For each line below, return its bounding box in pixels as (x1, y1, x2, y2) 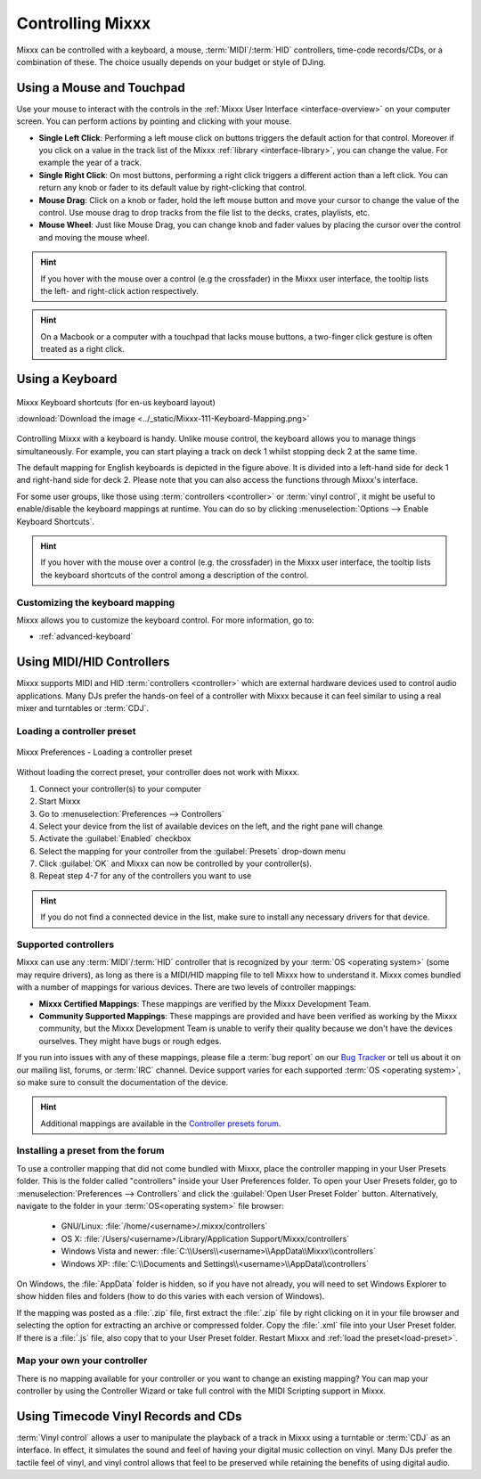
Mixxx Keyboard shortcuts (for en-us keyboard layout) (16, 396, 216, 407)
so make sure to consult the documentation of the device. (16, 1076, 229, 1087)
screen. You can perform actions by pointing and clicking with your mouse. (16, 116, 292, 127)
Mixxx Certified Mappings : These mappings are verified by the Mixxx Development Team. (38, 998, 371, 1009)
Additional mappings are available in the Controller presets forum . (40, 1118, 281, 1129)
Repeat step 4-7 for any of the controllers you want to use (38, 870, 252, 881)
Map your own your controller (16, 1354, 148, 1367)
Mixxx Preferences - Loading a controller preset (16, 747, 192, 757)
